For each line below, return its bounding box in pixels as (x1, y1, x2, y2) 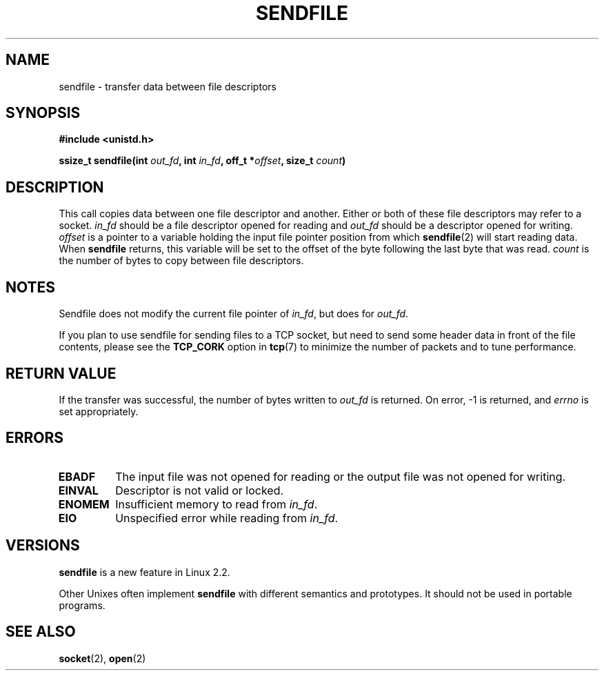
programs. (59, 599, 105, 611)
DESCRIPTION (6, 178, 104, 196)
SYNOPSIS (6, 104, 81, 122)
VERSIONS (6, 537, 80, 555)
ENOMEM (58, 497, 110, 511)
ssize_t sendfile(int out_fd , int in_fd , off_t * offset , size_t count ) (59, 155, 346, 167)
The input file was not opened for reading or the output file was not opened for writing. (115, 469, 566, 484)
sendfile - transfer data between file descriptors (59, 80, 276, 92)
